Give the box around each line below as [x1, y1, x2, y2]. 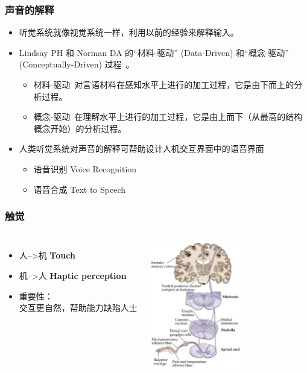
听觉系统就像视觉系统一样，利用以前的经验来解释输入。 [19, 26, 239, 39]
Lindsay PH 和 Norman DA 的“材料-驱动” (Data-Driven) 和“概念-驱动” [19, 46, 289, 58]
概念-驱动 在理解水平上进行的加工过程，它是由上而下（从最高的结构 [33, 110, 303, 123]
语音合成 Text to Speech [33, 183, 126, 195]
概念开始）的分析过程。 [33, 122, 127, 134]
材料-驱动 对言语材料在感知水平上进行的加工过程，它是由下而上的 [33, 78, 294, 90]
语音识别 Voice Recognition [33, 162, 137, 175]
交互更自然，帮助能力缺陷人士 [19, 301, 138, 314]
